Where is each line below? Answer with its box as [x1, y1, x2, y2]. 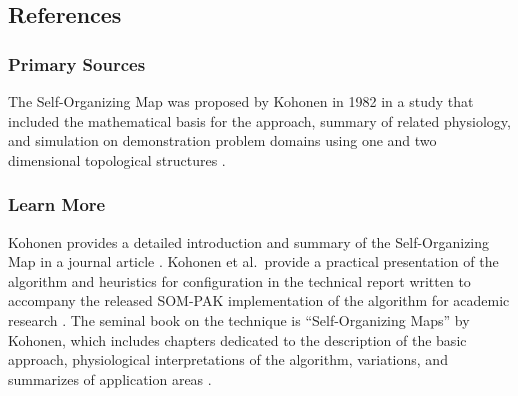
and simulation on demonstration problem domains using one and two [8, 130, 437, 151]
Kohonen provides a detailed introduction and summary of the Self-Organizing [8, 231, 490, 252]
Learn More [8, 192, 106, 217]
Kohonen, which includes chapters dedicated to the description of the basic [8, 329, 467, 350]
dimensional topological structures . [8, 149, 226, 170]
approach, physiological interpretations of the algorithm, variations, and [8, 349, 448, 370]
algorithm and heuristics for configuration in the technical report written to [8, 270, 471, 291]
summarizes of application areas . [8, 368, 212, 389]
